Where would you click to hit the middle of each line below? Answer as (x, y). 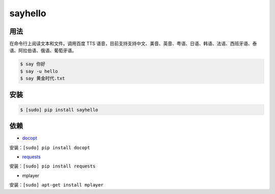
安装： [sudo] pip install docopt (50, 147)
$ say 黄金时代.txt (43, 78)
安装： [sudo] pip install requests (52, 166)
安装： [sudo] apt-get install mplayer (57, 185)
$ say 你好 (33, 64)
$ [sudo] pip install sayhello (59, 110)
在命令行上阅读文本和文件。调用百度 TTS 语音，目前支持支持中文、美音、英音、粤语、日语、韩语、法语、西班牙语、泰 (133, 44)
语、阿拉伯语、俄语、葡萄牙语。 (43, 50)
